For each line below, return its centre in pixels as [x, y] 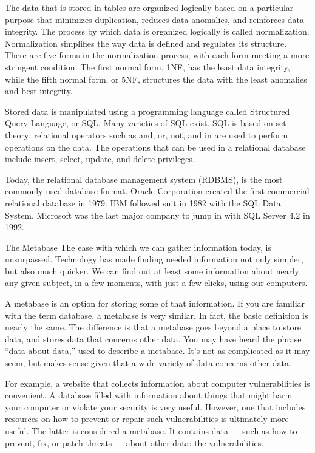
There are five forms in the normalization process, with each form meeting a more [157, 55]
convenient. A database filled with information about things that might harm [149, 395]
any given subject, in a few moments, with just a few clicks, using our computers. [156, 283]
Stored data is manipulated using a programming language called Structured [147, 111]
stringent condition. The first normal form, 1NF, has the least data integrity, [147, 66]
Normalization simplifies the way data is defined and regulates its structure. [146, 43]
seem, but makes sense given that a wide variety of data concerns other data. [148, 363]
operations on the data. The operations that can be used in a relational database [155, 147]
